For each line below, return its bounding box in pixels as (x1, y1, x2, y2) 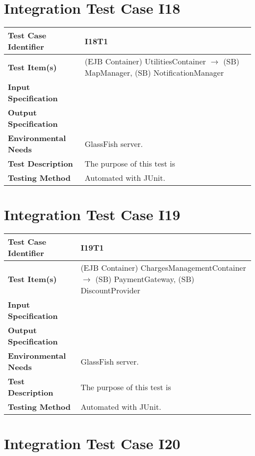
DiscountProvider (80, 285, 140, 296)
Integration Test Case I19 (4, 204, 180, 225)
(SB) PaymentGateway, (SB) (95, 273, 195, 285)
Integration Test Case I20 (4, 433, 180, 454)
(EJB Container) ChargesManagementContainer (80, 262, 246, 274)
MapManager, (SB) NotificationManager (84, 67, 224, 79)
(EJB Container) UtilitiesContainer (84, 56, 206, 67)
